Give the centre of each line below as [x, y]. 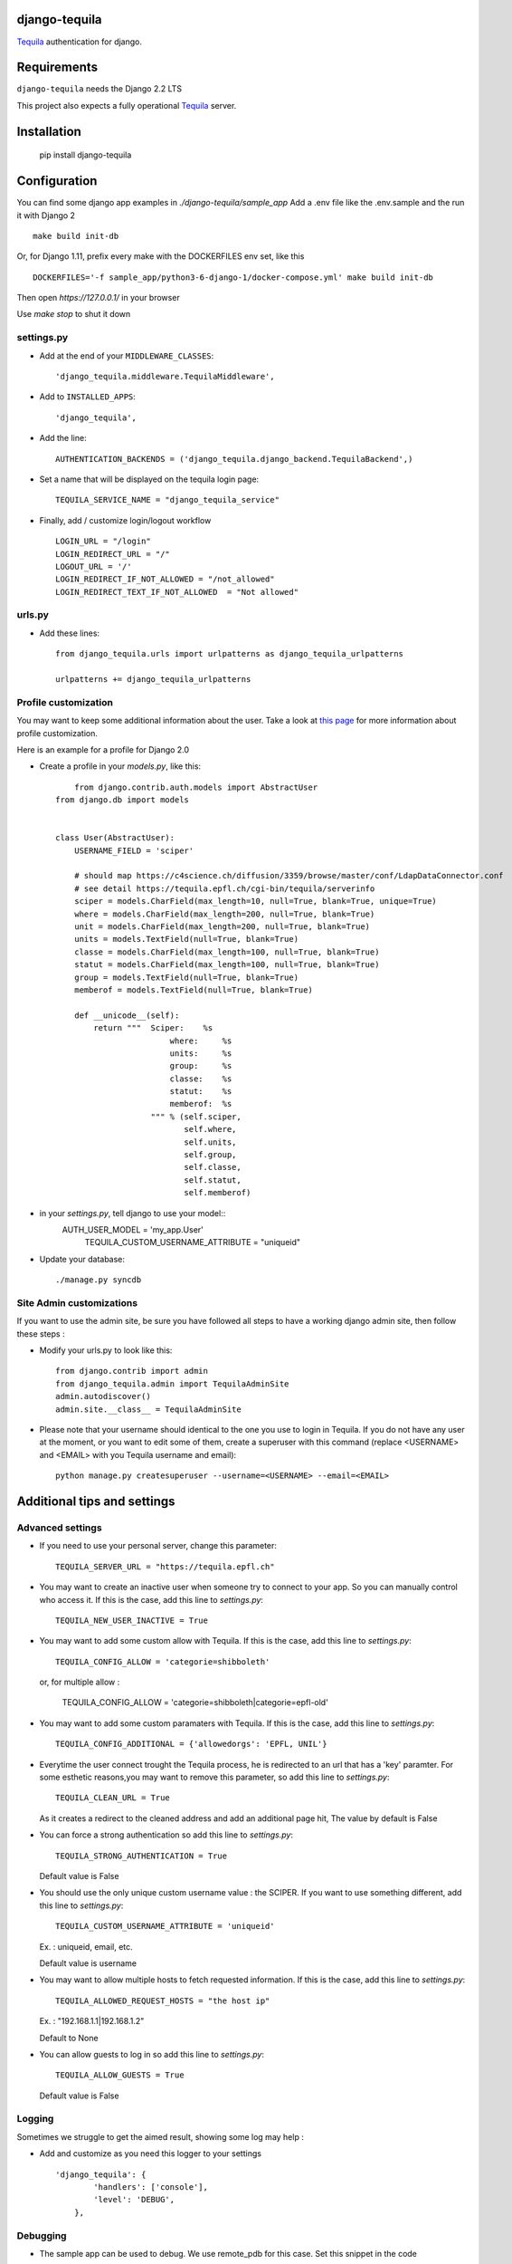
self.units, [210, 1142]
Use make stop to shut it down [74, 314]
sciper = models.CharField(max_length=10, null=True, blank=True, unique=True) [256, 902]
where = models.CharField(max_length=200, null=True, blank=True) [224, 914]
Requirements [57, 67]
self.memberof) [218, 1193]
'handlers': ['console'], [151, 2187]
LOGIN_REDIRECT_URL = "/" [113, 554]
